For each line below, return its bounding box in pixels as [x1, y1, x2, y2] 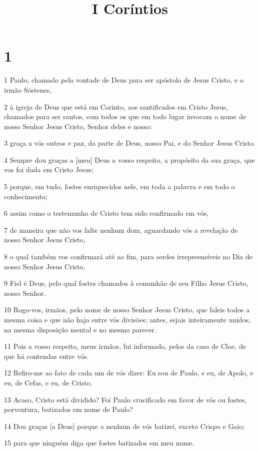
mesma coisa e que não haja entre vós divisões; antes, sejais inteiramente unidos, [4, 314, 251, 324]
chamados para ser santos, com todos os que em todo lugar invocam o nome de [4, 111, 246, 122]
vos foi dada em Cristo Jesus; [4, 164, 94, 175]
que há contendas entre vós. [4, 350, 89, 361]
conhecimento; [4, 191, 47, 201]
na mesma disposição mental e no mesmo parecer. [4, 324, 156, 334]
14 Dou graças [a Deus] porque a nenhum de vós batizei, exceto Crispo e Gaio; [4, 420, 245, 431]
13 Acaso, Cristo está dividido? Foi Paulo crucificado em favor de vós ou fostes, [4, 394, 247, 404]
